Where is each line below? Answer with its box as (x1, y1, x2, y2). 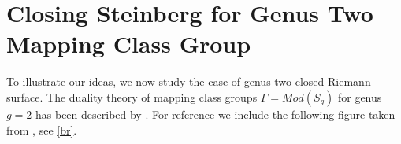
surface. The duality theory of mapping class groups (6, 88, 258, 105)
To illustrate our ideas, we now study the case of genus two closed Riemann (6, 73, 371, 90)
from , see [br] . (6, 121, 77, 138)
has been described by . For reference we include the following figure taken (35, 105, 395, 122)
